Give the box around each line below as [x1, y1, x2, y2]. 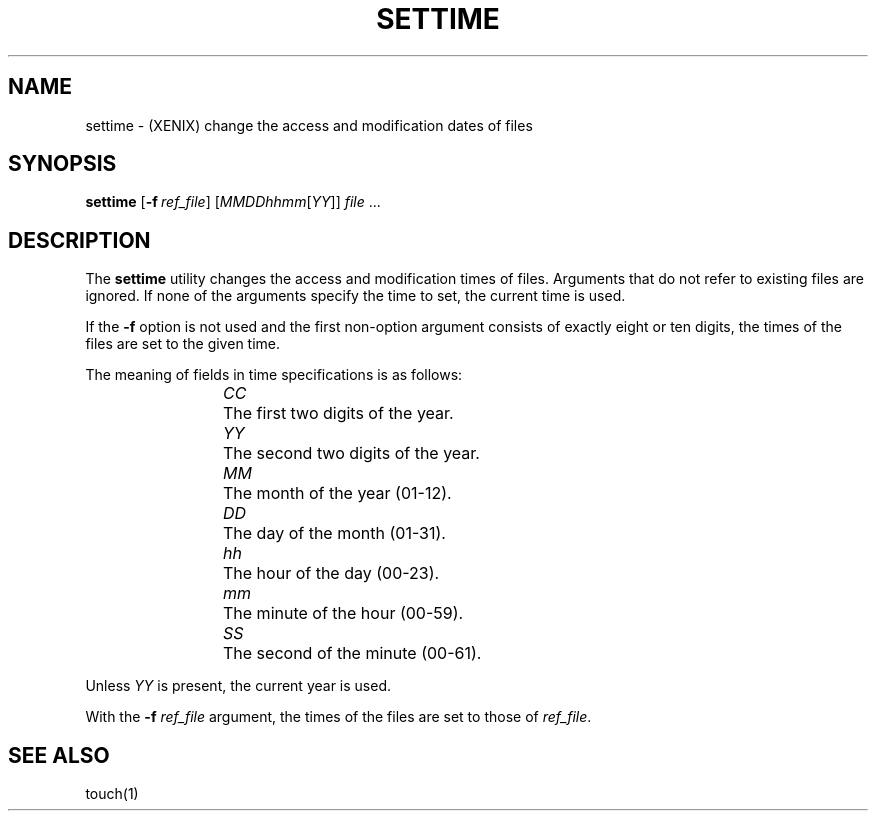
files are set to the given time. [85, 335, 281, 353]
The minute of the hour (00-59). [223, 603, 464, 624]
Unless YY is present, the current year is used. [85, 677, 392, 695]
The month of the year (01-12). [223, 483, 452, 504]
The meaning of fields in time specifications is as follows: [85, 366, 463, 384]
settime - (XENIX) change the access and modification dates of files [85, 116, 533, 134]
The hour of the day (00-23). [223, 563, 440, 584]
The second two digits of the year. [223, 443, 480, 464]
